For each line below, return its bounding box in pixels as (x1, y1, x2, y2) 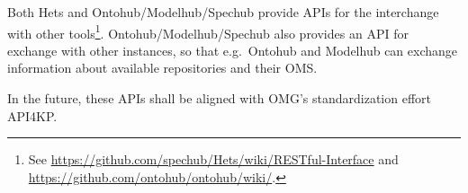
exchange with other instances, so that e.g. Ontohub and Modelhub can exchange (7, 40, 458, 59)
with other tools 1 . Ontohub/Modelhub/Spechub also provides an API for (7, 21, 409, 42)
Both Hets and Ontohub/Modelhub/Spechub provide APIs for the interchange (7, 3, 439, 21)
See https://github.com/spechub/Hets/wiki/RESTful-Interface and (28, 150, 399, 169)
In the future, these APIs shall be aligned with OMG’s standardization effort (7, 89, 431, 108)
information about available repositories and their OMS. (7, 58, 318, 77)
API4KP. (7, 106, 58, 125)
